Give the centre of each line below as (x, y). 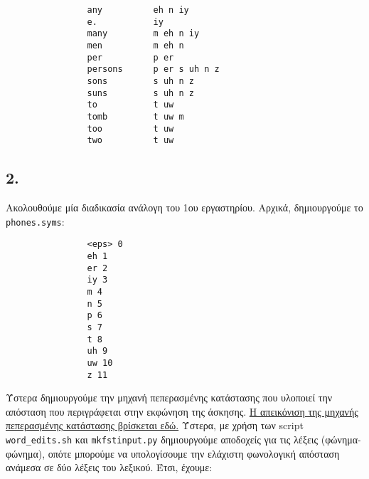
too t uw (130, 128)
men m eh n (135, 45)
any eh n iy (138, 10)
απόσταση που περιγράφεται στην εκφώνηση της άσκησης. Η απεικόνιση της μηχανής (182, 411)
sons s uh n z (140, 81)
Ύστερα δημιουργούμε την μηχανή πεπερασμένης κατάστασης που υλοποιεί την (169, 398)
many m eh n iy (143, 34)
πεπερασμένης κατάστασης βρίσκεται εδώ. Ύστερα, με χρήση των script (155, 425)
